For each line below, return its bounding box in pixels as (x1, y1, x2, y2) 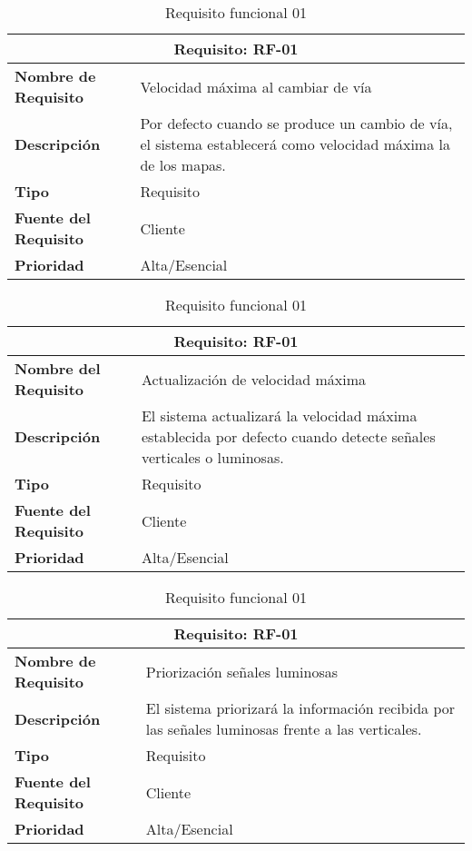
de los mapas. (140, 154, 226, 175)
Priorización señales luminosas (145, 660, 339, 682)
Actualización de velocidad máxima (141, 368, 367, 390)
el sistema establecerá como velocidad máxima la (140, 134, 450, 154)
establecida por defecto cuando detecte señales (141, 426, 436, 447)
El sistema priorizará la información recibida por (145, 698, 455, 718)
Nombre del (15, 358, 101, 379)
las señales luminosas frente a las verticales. (145, 718, 422, 739)
